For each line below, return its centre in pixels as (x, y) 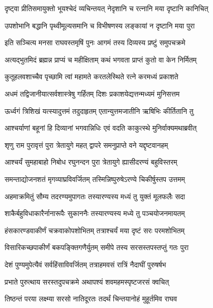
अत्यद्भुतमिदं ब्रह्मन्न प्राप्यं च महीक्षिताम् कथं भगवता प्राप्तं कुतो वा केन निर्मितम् (101, 59)
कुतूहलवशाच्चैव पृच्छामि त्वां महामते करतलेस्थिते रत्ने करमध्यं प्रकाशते (92, 76)
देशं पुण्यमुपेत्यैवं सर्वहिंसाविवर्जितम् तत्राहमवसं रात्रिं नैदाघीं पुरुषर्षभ (85, 264)
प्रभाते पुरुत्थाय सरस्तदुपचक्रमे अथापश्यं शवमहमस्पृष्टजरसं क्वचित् (87, 281)
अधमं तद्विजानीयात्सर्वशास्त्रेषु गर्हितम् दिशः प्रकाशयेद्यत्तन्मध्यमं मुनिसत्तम (92, 93)
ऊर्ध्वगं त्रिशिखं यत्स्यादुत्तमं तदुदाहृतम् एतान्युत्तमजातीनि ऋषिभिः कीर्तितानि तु (99, 111)
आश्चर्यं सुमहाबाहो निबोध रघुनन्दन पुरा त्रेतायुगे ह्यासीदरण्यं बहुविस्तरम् (91, 162)
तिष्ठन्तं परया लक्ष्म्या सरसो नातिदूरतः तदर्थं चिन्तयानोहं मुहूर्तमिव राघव (91, 299)
